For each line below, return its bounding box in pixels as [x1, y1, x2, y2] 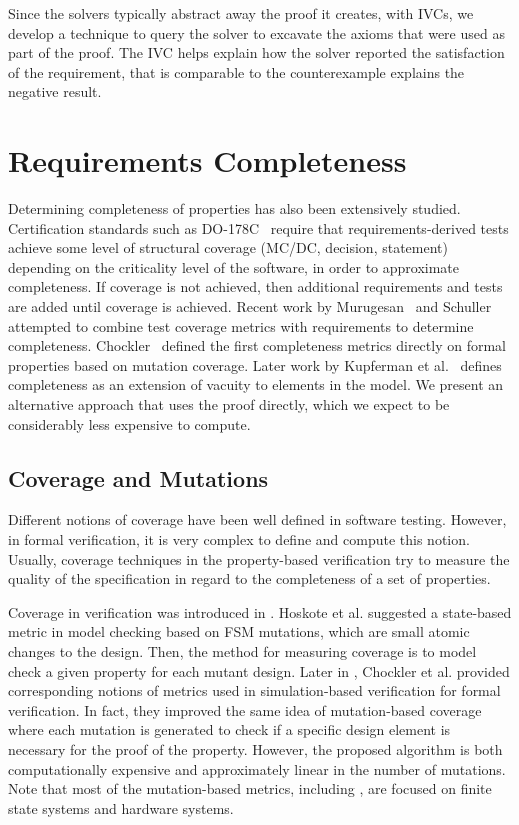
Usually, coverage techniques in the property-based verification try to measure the [8, 548, 510, 569]
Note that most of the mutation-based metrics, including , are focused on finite [8, 778, 492, 799]
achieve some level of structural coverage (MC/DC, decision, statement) [8, 237, 448, 258]
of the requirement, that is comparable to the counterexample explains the [8, 61, 465, 82]
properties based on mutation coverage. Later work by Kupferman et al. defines [8, 354, 502, 375]
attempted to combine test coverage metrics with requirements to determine [8, 315, 474, 336]
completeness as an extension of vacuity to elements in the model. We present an [8, 374, 504, 395]
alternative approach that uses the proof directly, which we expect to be [8, 394, 450, 415]
